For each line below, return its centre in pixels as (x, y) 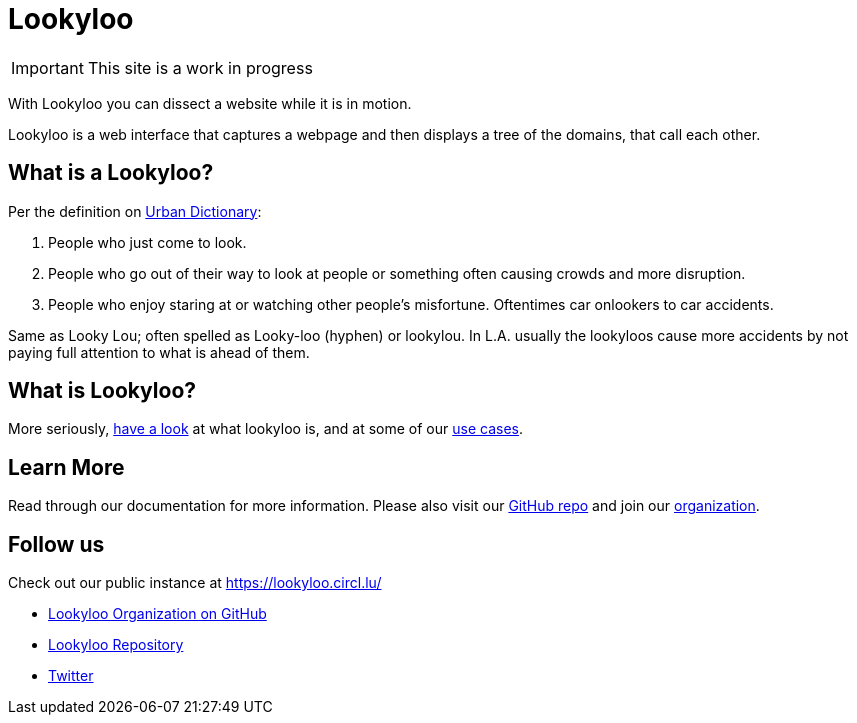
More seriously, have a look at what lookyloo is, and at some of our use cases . (266, 429)
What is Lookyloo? (102, 391)
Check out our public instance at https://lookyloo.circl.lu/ (195, 583)
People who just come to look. (147, 242)
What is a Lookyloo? (111, 173)
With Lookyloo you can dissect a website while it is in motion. (210, 103)
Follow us (56, 544)
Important (47, 67)
